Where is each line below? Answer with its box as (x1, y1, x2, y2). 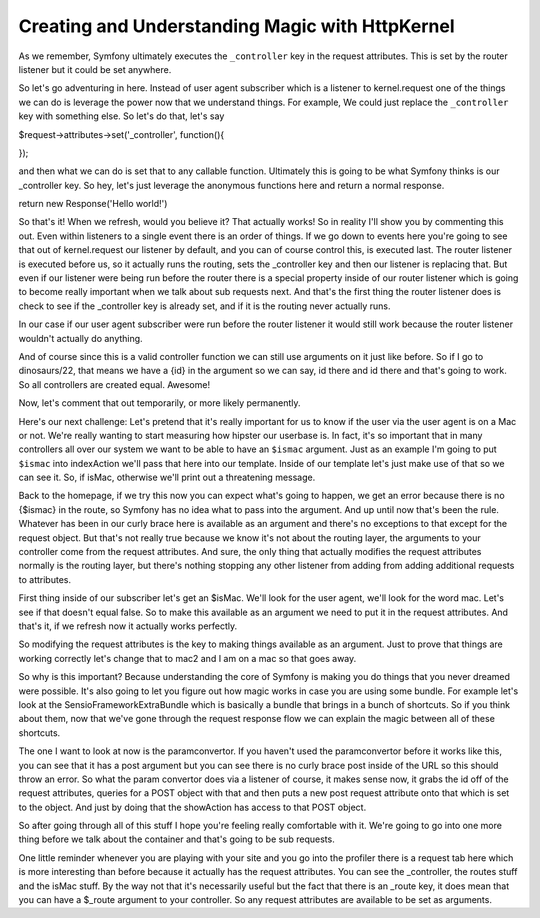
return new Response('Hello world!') (18, 198, 168, 210)
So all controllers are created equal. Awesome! (18, 378, 210, 390)
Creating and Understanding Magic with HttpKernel (18, 15, 455, 37)
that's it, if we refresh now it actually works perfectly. (18, 620, 238, 632)
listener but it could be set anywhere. (18, 63, 172, 75)
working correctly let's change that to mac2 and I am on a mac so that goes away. (18, 652, 357, 664)
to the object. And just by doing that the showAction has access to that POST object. (18, 801, 367, 813)
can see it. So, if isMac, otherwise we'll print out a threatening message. (18, 471, 316, 484)
